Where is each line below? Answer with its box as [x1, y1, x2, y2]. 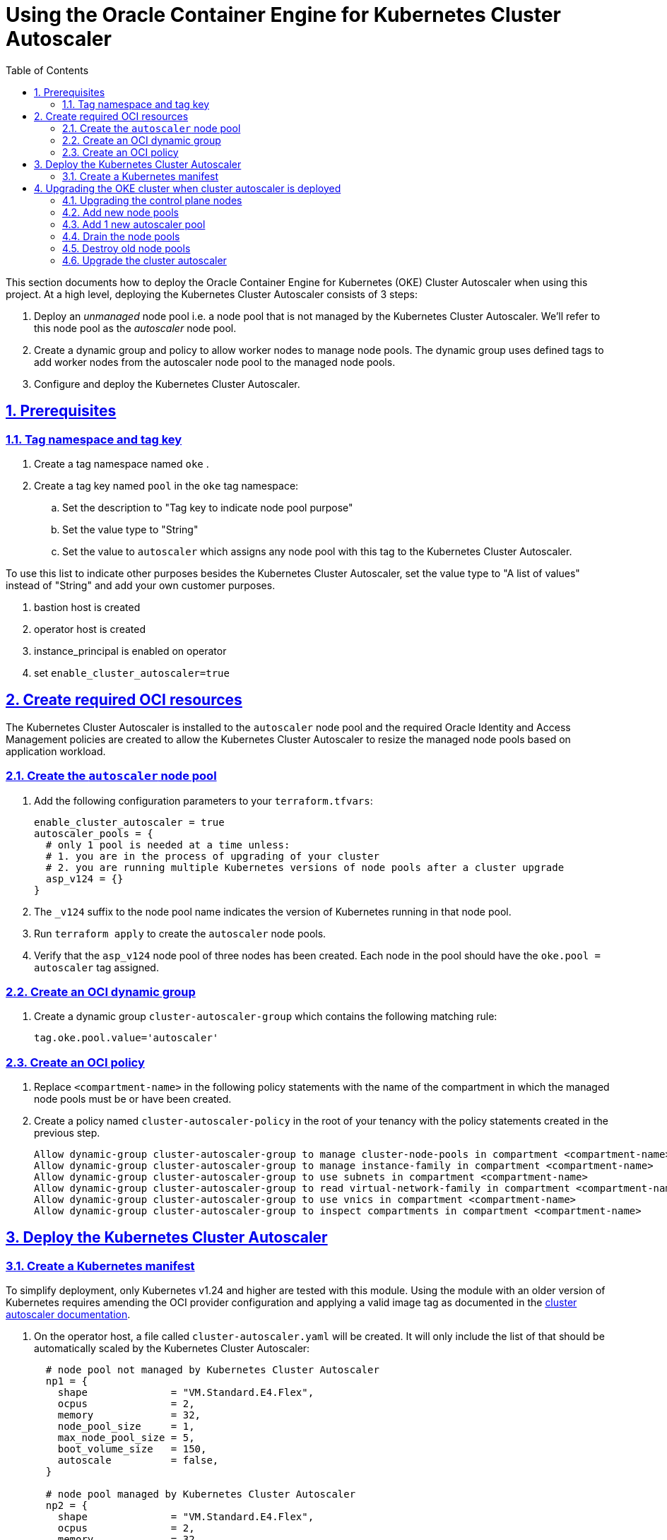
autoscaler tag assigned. [34, 961, 159, 973]
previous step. [34, 1127, 100, 1139]
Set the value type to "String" [62, 523, 199, 535]
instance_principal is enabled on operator [34, 644, 227, 657]
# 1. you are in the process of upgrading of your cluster [45, 850, 379, 862]
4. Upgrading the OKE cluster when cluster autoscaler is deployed [34, 182, 341, 194]
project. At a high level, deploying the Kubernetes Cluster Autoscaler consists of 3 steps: [6, 288, 418, 300]
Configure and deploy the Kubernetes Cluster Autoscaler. [34, 377, 300, 390]
